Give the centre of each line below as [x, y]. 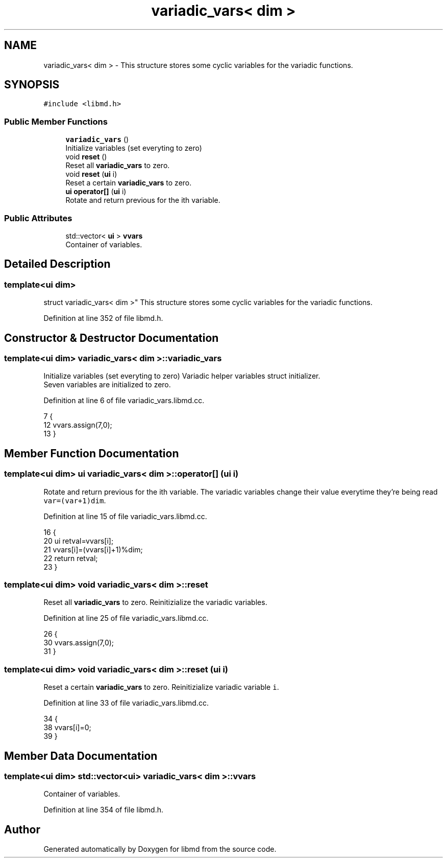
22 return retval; [71, 558]
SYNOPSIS [32, 85]
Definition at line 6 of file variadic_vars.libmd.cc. [124, 401]
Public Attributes [38, 218]
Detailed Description [57, 264]
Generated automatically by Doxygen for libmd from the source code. [160, 849]
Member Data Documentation [81, 756]
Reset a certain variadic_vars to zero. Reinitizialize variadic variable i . [161, 687]
